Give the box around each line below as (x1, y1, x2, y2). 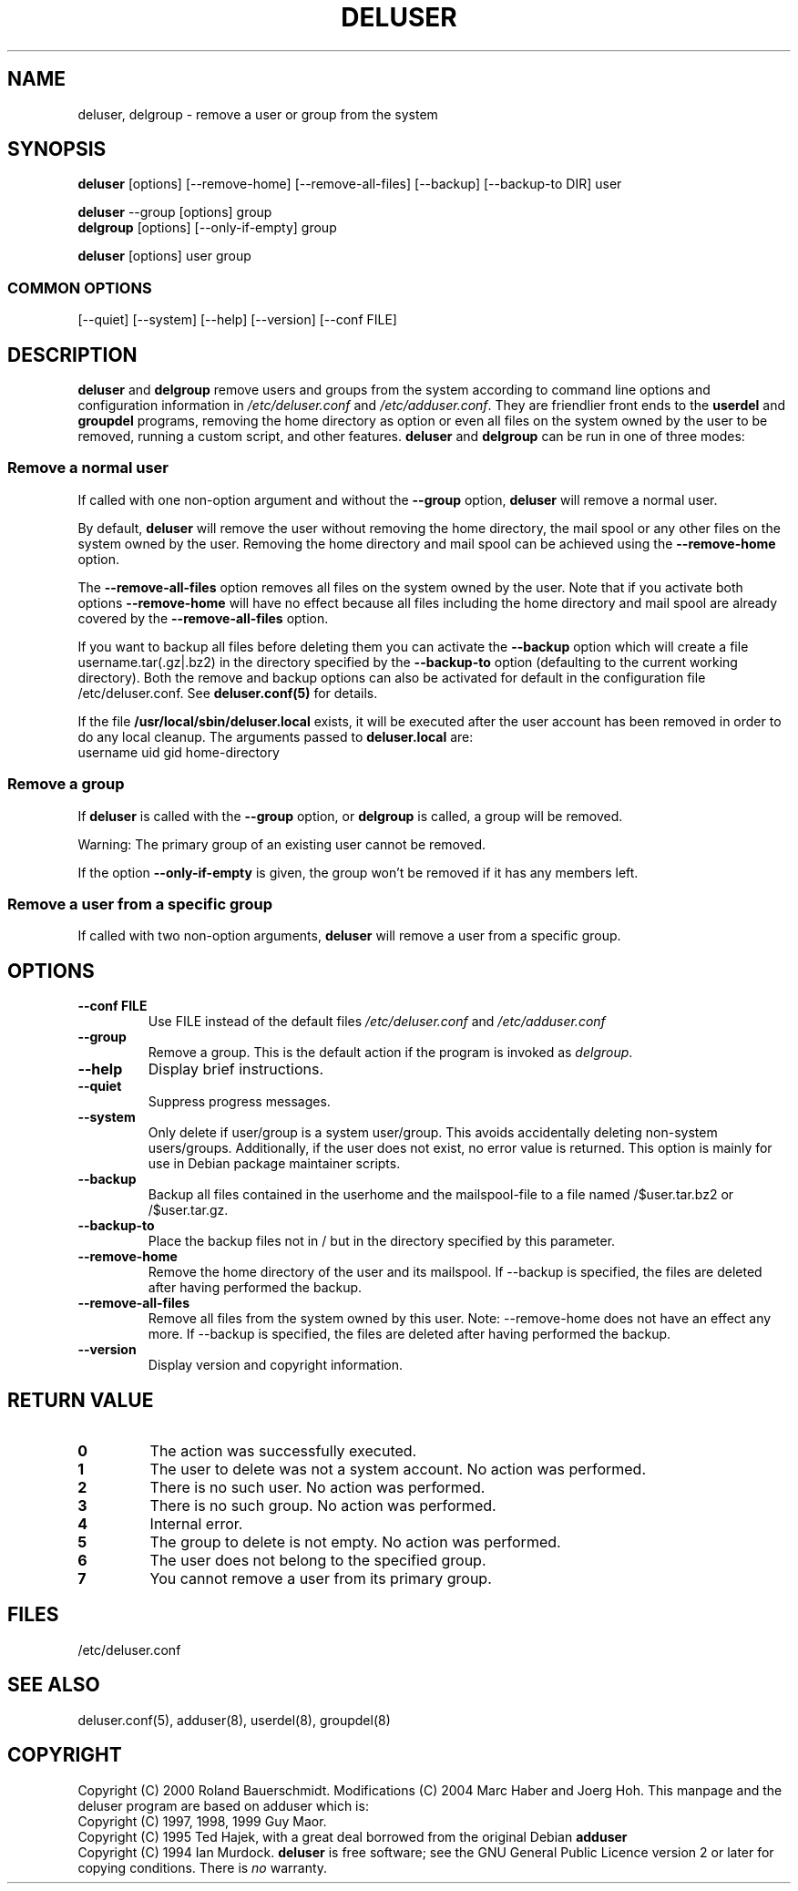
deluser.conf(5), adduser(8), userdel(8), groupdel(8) (77, 1711, 391, 1728)
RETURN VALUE (7, 1388, 154, 1412)
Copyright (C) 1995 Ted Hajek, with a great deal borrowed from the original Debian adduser (77, 1828, 628, 1845)
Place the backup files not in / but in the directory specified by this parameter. (148, 1233, 616, 1249)
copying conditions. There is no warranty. (77, 1859, 328, 1876)
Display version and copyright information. (148, 1357, 404, 1373)
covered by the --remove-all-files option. (77, 610, 329, 626)
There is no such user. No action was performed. (149, 1477, 486, 1496)
